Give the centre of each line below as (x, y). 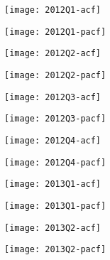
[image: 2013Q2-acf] (53, 228)
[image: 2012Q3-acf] (53, 97)
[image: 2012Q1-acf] (53, 10)
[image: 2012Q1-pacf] (55, 32)
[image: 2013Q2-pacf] (55, 250)
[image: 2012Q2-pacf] (55, 75)
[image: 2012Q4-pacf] (55, 162)
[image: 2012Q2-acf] (53, 54)
